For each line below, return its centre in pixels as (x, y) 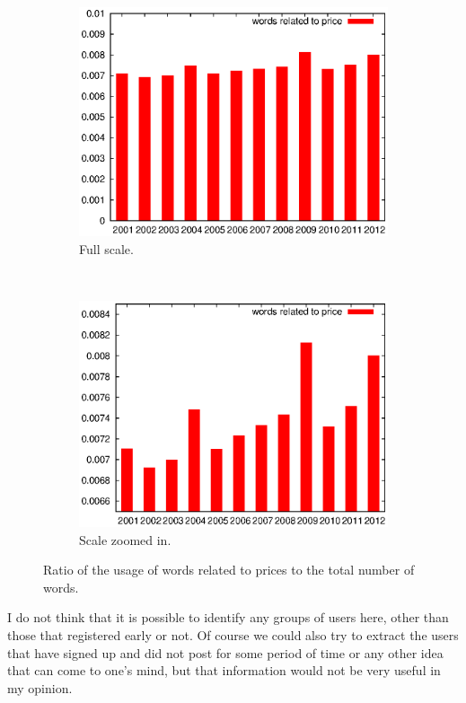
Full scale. (106, 248)
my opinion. (40, 687)
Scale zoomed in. (125, 539)
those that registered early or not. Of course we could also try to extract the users (233, 634)
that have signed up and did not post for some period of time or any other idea (225, 652)
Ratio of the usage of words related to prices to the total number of (229, 570)
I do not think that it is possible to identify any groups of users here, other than (228, 617)
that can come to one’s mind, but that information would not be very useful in (224, 670)
